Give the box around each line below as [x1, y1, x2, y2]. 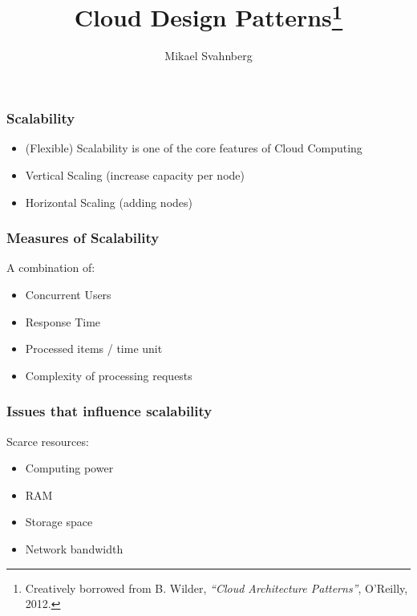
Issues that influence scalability [6, 401, 213, 421]
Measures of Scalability [6, 228, 160, 248]
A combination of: [6, 259, 95, 276]
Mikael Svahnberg [164, 47, 253, 64]
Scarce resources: [6, 432, 89, 449]
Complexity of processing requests [25, 367, 192, 383]
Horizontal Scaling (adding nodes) [25, 193, 193, 210]
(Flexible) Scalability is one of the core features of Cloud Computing [25, 140, 362, 156]
